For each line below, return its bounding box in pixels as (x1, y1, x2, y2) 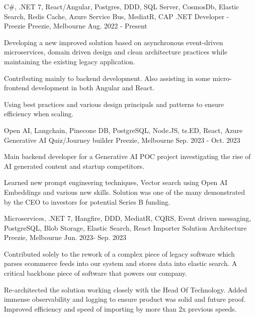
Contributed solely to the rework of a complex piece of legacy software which (4, 248, 235, 259)
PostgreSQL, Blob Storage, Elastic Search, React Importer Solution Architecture (4, 222, 247, 233)
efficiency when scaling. (4, 108, 74, 119)
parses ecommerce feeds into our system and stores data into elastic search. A (4, 258, 237, 268)
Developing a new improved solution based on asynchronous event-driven (4, 37, 223, 47)
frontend (4, 82, 29, 93)
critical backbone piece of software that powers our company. (4, 268, 187, 278)
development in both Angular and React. (31, 82, 155, 93)
